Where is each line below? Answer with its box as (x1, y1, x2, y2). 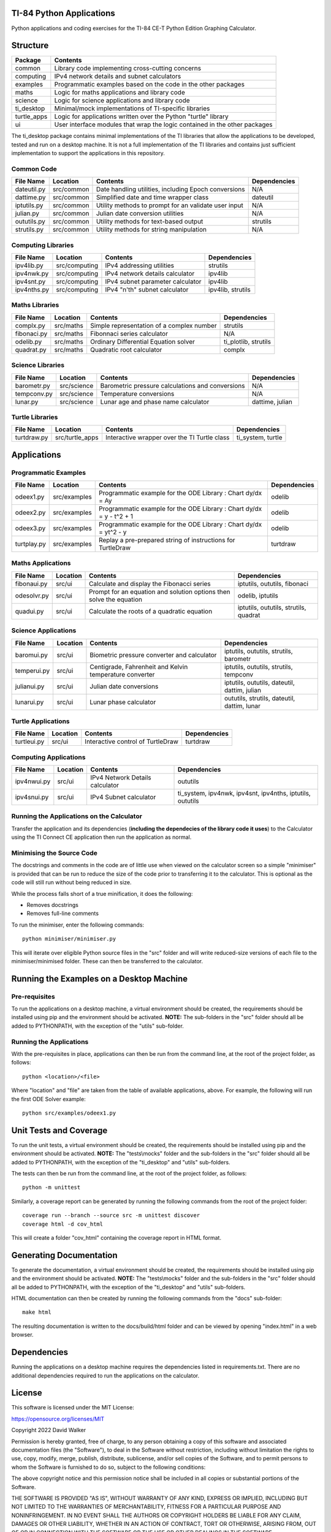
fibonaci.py (15, 329, 48, 338)
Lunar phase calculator (89, 697, 156, 706)
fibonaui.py (15, 579, 48, 588)
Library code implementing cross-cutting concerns (54, 64, 202, 73)
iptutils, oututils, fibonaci (237, 579, 309, 588)
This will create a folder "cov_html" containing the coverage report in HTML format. (11, 1234, 222, 1241)
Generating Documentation (11, 1250, 118, 1261)
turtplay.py (15, 540, 46, 548)
